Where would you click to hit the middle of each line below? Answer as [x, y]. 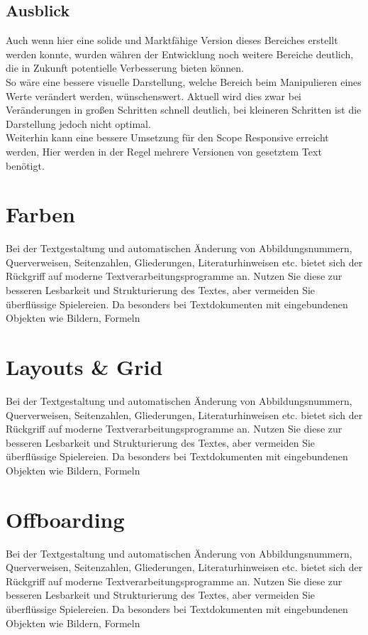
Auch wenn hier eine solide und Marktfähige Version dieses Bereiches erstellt [172, 40]
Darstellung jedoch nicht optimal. [78, 123]
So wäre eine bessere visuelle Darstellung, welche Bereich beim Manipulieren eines [184, 81]
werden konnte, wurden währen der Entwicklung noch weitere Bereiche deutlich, [180, 54]
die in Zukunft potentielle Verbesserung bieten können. [125, 68]
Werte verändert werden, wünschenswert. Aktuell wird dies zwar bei [154, 96]
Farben [40, 214]
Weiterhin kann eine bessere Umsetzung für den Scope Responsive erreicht [167, 137]
